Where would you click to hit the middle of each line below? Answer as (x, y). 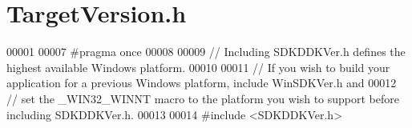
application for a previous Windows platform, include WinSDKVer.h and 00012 (202, 83)
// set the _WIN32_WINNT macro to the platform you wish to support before (203, 98)
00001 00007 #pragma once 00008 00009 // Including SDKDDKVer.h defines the (206, 52)
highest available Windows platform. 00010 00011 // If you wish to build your (198, 67)
